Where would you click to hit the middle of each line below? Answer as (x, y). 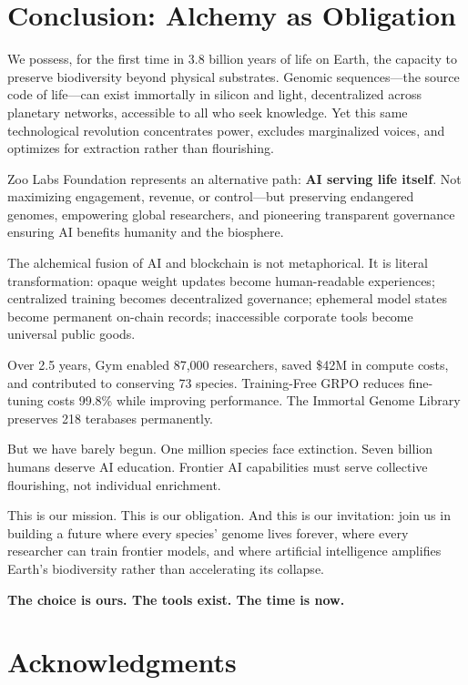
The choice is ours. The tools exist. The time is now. (176, 599)
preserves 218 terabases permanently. (111, 418)
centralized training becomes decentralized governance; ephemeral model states (227, 298)
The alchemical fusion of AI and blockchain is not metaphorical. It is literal (218, 263)
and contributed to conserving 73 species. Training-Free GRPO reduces (206, 382)
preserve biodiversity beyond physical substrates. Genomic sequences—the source (234, 76)
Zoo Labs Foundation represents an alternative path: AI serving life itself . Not (234, 178)
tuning (25, 400)
